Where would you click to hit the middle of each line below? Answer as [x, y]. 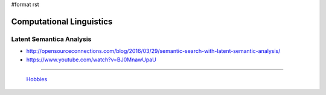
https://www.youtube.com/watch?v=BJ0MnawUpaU [91, 60]
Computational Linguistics [62, 21]
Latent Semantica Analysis [51, 39]
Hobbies [37, 79]
